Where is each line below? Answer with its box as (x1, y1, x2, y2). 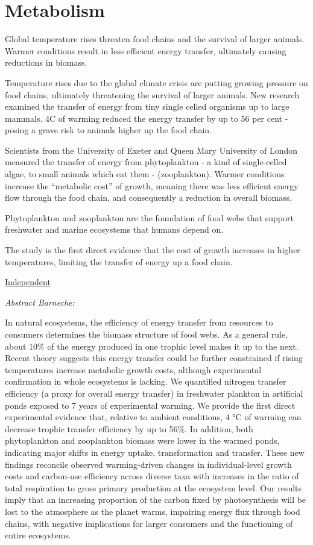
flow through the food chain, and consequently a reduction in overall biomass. (5, 191, 292, 204)
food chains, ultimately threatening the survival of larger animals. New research (5, 88, 300, 101)
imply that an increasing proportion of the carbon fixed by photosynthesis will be (5, 493, 306, 506)
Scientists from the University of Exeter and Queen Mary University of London (5, 143, 298, 156)
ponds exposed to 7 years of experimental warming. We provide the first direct (5, 399, 296, 411)
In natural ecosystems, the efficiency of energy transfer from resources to (5, 316, 273, 329)
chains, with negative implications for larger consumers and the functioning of (5, 517, 293, 529)
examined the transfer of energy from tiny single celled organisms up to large (5, 100, 289, 113)
